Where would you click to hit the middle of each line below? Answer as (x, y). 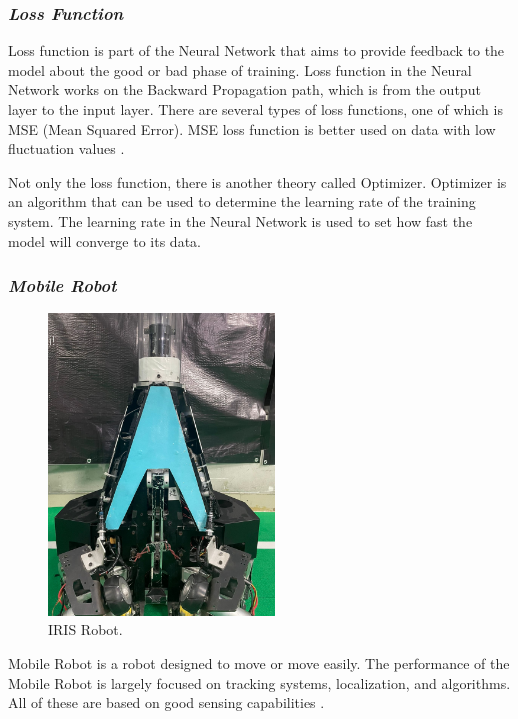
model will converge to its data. (104, 240)
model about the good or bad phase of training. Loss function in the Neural (240, 69)
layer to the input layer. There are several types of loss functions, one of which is (255, 109)
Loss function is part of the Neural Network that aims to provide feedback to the (256, 50)
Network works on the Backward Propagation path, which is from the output (244, 89)
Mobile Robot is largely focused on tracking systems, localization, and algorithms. (259, 682)
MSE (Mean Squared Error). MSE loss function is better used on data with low (252, 128)
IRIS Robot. (85, 629)
